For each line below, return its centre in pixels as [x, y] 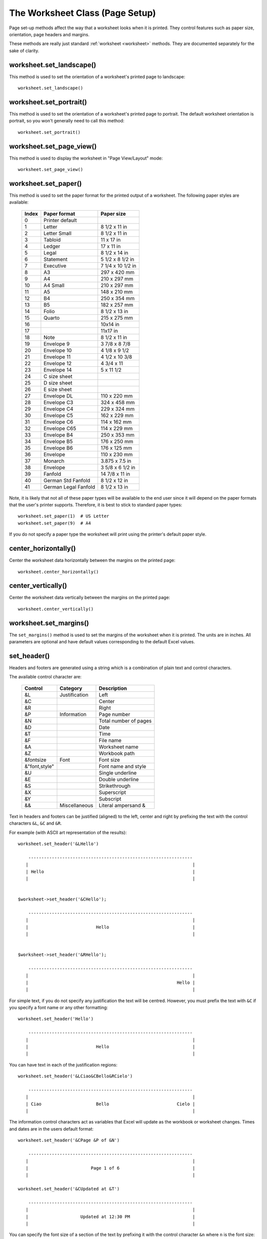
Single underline [118, 773]
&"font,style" [39, 766]
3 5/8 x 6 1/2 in [118, 467]
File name [110, 740]
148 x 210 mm [117, 291]
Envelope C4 [59, 409]
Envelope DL [58, 395]
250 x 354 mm [118, 298]
